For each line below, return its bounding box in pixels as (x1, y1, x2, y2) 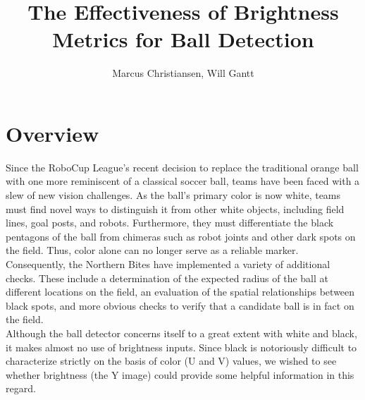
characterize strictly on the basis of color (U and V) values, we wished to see (6, 353, 337, 368)
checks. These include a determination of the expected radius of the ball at (6, 270, 329, 285)
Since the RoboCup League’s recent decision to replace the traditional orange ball (6, 159, 359, 174)
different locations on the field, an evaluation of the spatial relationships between (6, 284, 355, 299)
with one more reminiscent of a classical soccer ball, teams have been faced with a (6, 174, 360, 188)
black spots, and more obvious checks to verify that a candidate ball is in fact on (6, 298, 354, 313)
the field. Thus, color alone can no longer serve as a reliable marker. (6, 243, 299, 257)
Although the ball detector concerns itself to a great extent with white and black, (6, 325, 357, 340)
